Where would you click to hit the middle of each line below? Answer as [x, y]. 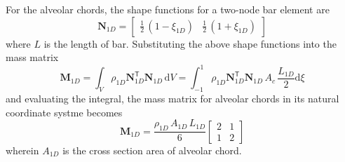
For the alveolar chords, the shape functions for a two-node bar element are [168, 9]
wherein [22, 150]
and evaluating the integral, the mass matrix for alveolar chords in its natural [172, 99]
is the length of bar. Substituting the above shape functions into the [190, 43]
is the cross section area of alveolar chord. [152, 150]
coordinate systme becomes [64, 112]
